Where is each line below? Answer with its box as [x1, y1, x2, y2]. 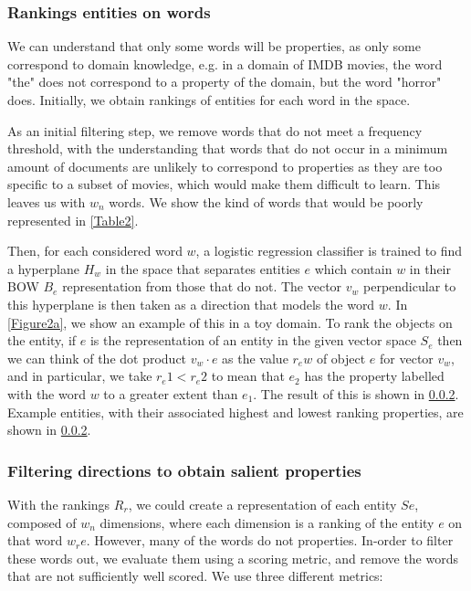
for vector [380, 348, 434, 367]
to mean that [211, 366, 285, 385]
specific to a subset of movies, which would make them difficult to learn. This [7, 174, 441, 194]
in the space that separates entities [105, 259, 300, 278]
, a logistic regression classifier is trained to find [195, 241, 463, 260]
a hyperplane [7, 259, 80, 278]
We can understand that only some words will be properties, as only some [7, 37, 421, 56]
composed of [7, 512, 77, 532]
